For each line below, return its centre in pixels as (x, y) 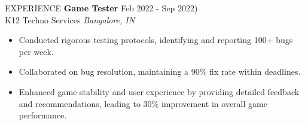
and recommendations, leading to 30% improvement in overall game (143, 103)
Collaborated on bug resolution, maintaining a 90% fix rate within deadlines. (160, 71)
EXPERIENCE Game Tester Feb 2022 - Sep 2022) (101, 8)
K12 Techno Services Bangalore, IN (70, 19)
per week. (36, 51)
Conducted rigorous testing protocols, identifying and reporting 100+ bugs (156, 40)
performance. (43, 115)
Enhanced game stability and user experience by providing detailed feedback (159, 91)
